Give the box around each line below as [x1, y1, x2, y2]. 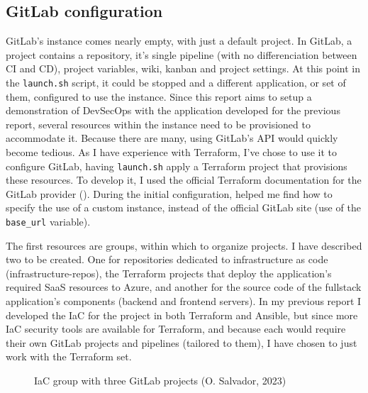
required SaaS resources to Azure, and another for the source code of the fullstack [6, 279, 362, 294]
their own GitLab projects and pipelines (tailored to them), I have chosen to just [6, 335, 357, 350]
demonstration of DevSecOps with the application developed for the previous [6, 103, 340, 118]
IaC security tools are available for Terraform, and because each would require [6, 321, 346, 336]
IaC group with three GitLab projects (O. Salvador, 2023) [34, 373, 286, 388]
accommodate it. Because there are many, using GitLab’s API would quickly [6, 131, 338, 145]
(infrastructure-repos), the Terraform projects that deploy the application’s [6, 265, 332, 280]
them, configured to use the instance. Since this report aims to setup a [6, 89, 312, 104]
